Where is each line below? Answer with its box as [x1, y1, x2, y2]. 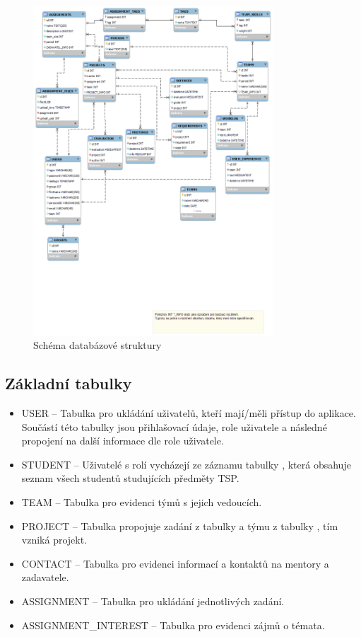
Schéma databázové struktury [33, 338, 162, 352]
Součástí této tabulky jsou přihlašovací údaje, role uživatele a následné [21, 419, 327, 434]
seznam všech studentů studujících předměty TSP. [21, 471, 239, 486]
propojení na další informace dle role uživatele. [21, 433, 224, 448]
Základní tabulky [5, 372, 132, 394]
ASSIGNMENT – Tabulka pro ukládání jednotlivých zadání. [21, 593, 285, 608]
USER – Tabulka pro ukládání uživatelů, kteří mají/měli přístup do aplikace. [21, 405, 356, 420]
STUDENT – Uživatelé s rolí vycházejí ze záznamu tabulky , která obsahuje [21, 457, 351, 471]
